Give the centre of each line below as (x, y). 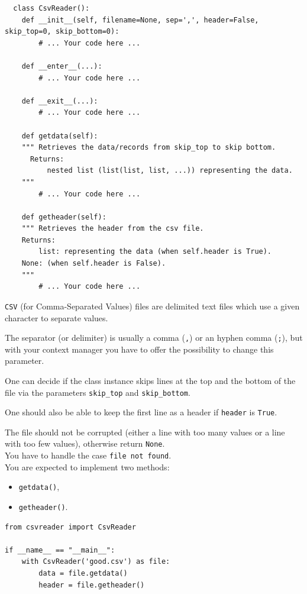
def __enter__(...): (62, 66)
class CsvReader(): (51, 8)
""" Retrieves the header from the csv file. (113, 229)
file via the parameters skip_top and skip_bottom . (98, 392)
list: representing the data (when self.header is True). (155, 252)
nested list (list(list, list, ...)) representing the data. (170, 171)
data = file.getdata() (83, 574)
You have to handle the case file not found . (88, 455)
